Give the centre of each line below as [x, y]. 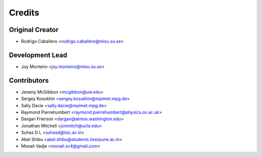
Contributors [29, 80]
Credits [24, 13]
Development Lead [38, 55]
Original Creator [34, 30]
